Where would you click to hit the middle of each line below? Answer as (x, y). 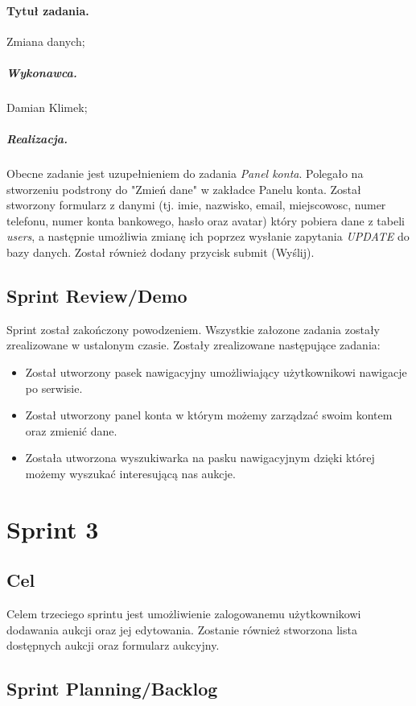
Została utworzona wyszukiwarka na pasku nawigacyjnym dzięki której (200, 458)
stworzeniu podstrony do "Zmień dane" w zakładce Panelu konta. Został (184, 189)
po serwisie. (54, 388)
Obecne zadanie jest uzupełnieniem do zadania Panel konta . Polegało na (185, 173)
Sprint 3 (53, 528)
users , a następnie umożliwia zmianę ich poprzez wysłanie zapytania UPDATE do (208, 236)
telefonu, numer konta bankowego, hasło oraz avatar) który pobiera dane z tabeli (206, 220)
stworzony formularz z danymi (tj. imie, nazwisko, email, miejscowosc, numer (196, 205)
